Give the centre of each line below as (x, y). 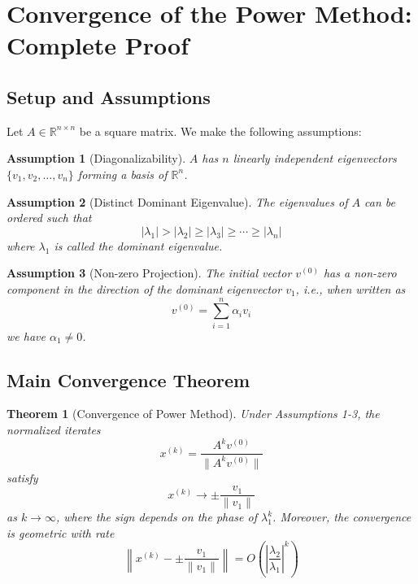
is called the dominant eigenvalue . (138, 245)
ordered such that (49, 218)
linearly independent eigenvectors (315, 158)
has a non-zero (360, 273)
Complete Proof (98, 45)
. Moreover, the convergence (342, 517)
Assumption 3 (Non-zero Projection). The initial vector (149, 273)
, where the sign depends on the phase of (156, 517)
